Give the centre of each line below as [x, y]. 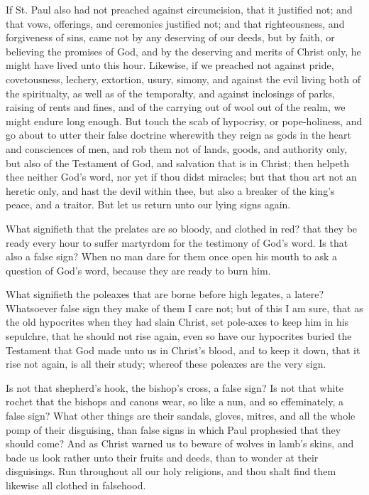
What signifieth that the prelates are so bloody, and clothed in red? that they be [182, 228]
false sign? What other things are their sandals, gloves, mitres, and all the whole [181, 416]
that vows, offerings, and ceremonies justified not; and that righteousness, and [175, 23]
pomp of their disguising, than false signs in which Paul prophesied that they [174, 429]
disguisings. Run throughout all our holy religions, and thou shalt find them [171, 471]
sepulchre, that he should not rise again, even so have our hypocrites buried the [179, 336]
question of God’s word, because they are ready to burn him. [138, 270]
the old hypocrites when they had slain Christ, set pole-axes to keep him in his [177, 322]
